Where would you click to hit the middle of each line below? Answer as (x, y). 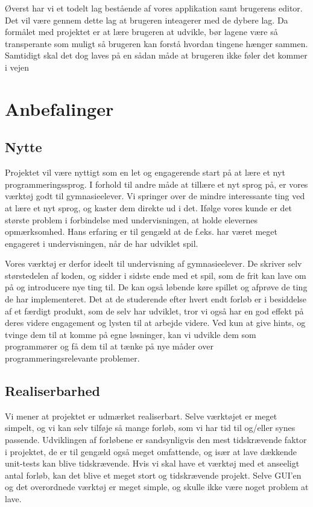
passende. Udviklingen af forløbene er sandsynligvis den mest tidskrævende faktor (156, 440)
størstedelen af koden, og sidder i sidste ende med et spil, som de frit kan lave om (156, 275)
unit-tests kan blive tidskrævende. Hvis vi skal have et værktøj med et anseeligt (152, 463)
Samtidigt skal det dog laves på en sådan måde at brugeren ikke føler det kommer (156, 55)
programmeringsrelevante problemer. (72, 358)
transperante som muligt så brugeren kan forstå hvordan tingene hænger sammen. (156, 43)
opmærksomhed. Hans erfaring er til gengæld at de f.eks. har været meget (141, 231)
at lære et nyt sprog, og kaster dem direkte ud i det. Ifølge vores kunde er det (149, 207)
